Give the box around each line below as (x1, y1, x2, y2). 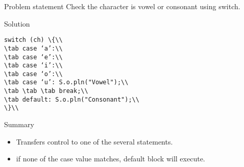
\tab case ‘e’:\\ (4, 53, 63, 61)
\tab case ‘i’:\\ (4, 62, 63, 69)
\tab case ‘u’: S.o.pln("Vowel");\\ (4, 79, 129, 86)
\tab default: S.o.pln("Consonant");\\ (4, 96, 139, 103)
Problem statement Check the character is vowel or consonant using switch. (4, 1, 240, 11)
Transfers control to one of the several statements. (16, 136, 173, 147)
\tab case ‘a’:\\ (4, 44, 63, 52)
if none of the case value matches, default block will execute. (16, 153, 205, 164)
